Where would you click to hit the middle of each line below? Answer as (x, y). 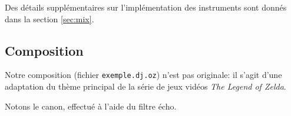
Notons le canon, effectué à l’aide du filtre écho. (91, 106)
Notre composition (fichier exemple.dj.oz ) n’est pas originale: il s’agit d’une (143, 75)
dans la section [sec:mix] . (49, 18)
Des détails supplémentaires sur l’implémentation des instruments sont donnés (146, 7)
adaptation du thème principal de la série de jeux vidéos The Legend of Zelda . (145, 86)
